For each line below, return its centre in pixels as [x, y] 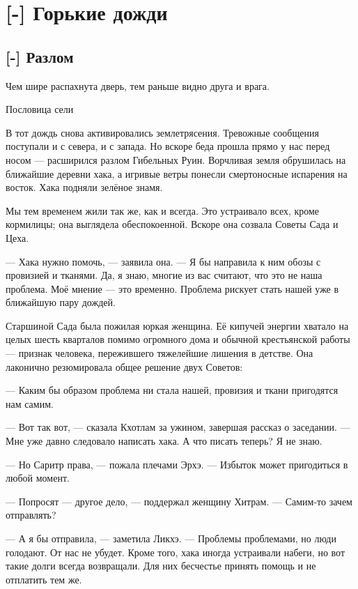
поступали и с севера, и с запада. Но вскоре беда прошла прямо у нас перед [168, 146]
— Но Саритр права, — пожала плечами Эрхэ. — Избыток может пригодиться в [177, 464]
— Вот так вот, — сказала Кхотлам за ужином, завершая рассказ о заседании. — [178, 427]
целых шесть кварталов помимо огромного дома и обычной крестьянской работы [178, 339]
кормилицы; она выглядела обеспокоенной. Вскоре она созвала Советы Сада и [172, 224]
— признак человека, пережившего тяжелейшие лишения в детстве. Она [159, 353]
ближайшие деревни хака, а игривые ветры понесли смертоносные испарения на [177, 173]
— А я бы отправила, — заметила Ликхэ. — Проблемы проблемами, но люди [171, 538]
